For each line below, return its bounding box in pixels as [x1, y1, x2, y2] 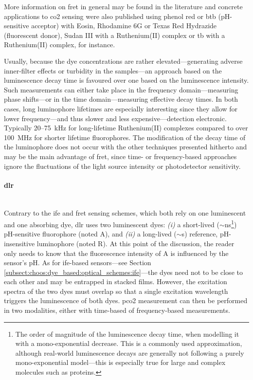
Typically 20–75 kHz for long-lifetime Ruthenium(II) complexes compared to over [4, 123, 248, 133]
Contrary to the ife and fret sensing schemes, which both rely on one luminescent [4, 208, 246, 218]
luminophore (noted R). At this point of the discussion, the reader [36, 238, 235, 248]
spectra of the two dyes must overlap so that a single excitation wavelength [4, 286, 228, 296]
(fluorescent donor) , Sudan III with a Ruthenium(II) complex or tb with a [4, 30, 225, 40]
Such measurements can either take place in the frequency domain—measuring [4, 84, 238, 94]
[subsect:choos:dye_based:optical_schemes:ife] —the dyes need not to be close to [4, 267, 243, 277]
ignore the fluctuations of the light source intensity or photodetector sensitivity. [4, 161, 241, 171]
